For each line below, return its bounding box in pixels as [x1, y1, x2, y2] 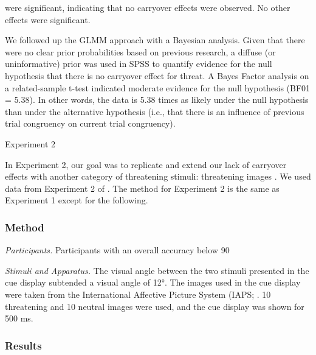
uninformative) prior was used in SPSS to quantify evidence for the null [5, 57, 272, 70]
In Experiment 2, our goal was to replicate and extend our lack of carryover [5, 158, 287, 170]
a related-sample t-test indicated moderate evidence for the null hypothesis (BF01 [5, 81, 311, 94]
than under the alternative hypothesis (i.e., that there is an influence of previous [5, 105, 304, 118]
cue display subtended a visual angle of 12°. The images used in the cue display [5, 276, 301, 289]
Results [5, 337, 42, 353]
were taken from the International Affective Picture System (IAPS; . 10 [5, 287, 271, 300]
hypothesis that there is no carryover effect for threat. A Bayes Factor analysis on [5, 69, 309, 82]
